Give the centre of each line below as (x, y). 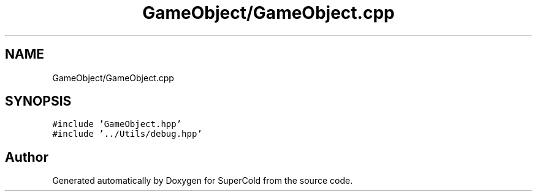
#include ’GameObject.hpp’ (117, 124)
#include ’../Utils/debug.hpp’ (127, 134)
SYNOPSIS (38, 101)
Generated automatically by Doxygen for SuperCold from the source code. (203, 181)
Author (27, 157)
